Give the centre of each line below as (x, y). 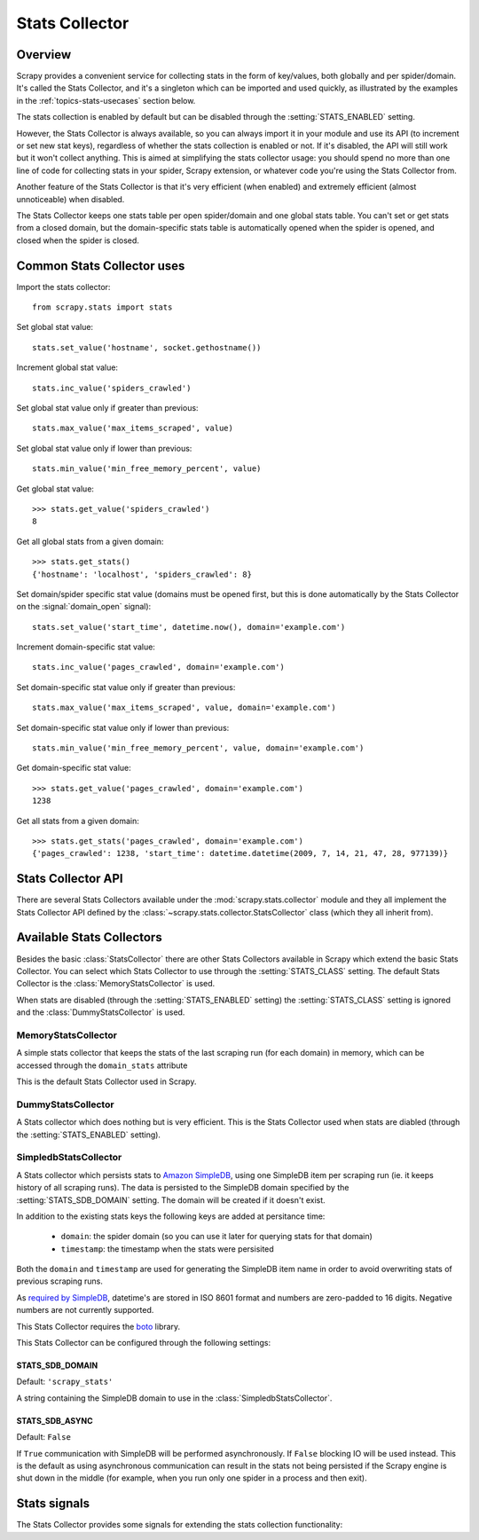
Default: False (43, 1437)
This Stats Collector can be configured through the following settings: (144, 1343)
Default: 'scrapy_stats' (65, 1382)
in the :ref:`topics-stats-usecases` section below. (106, 100)
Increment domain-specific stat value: (86, 647)
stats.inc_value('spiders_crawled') (112, 388)
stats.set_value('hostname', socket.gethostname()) (147, 347)
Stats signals (53, 1504)
